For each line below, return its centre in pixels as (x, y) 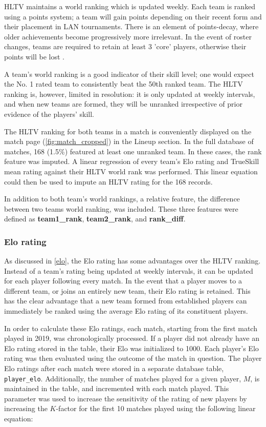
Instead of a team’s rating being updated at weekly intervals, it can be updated (129, 270)
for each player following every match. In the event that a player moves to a (123, 281)
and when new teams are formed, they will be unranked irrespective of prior (123, 104)
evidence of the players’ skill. (49, 114)
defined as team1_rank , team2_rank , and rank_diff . (95, 219)
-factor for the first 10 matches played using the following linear (156, 408)
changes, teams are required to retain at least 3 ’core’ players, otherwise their (125, 46)
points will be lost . (35, 56)
